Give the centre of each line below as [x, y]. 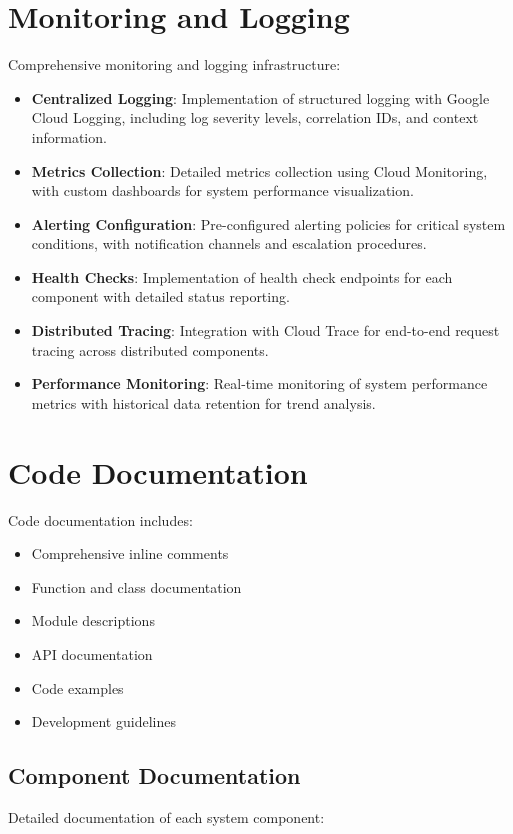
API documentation [92, 653]
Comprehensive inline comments [130, 553]
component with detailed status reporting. [160, 296]
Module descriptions [93, 620]
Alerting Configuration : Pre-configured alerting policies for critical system [268, 223]
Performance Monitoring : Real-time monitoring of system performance [259, 383]
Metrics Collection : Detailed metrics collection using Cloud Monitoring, [259, 170]
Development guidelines [103, 721]
